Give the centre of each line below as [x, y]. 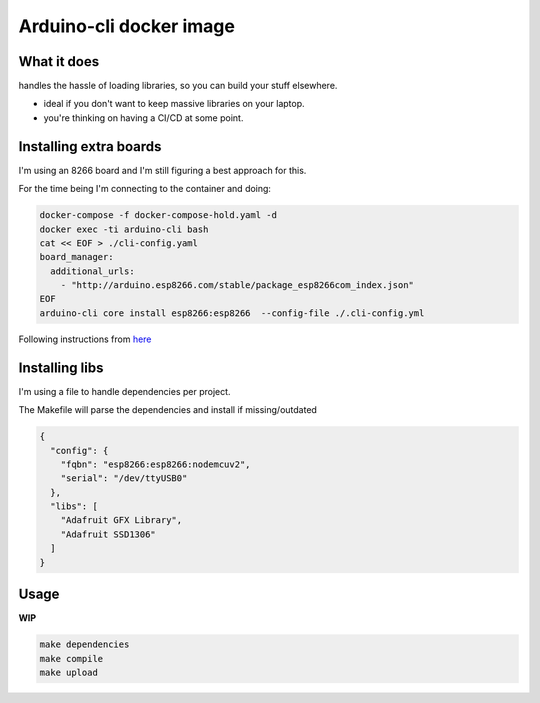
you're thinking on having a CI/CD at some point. [143, 117]
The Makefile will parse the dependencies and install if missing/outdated [167, 410]
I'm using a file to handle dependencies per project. [124, 391]
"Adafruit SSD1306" [108, 534]
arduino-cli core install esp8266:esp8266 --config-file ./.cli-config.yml [232, 313]
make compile [71, 658]
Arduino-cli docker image [126, 26]
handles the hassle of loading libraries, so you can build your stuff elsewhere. [178, 86]
